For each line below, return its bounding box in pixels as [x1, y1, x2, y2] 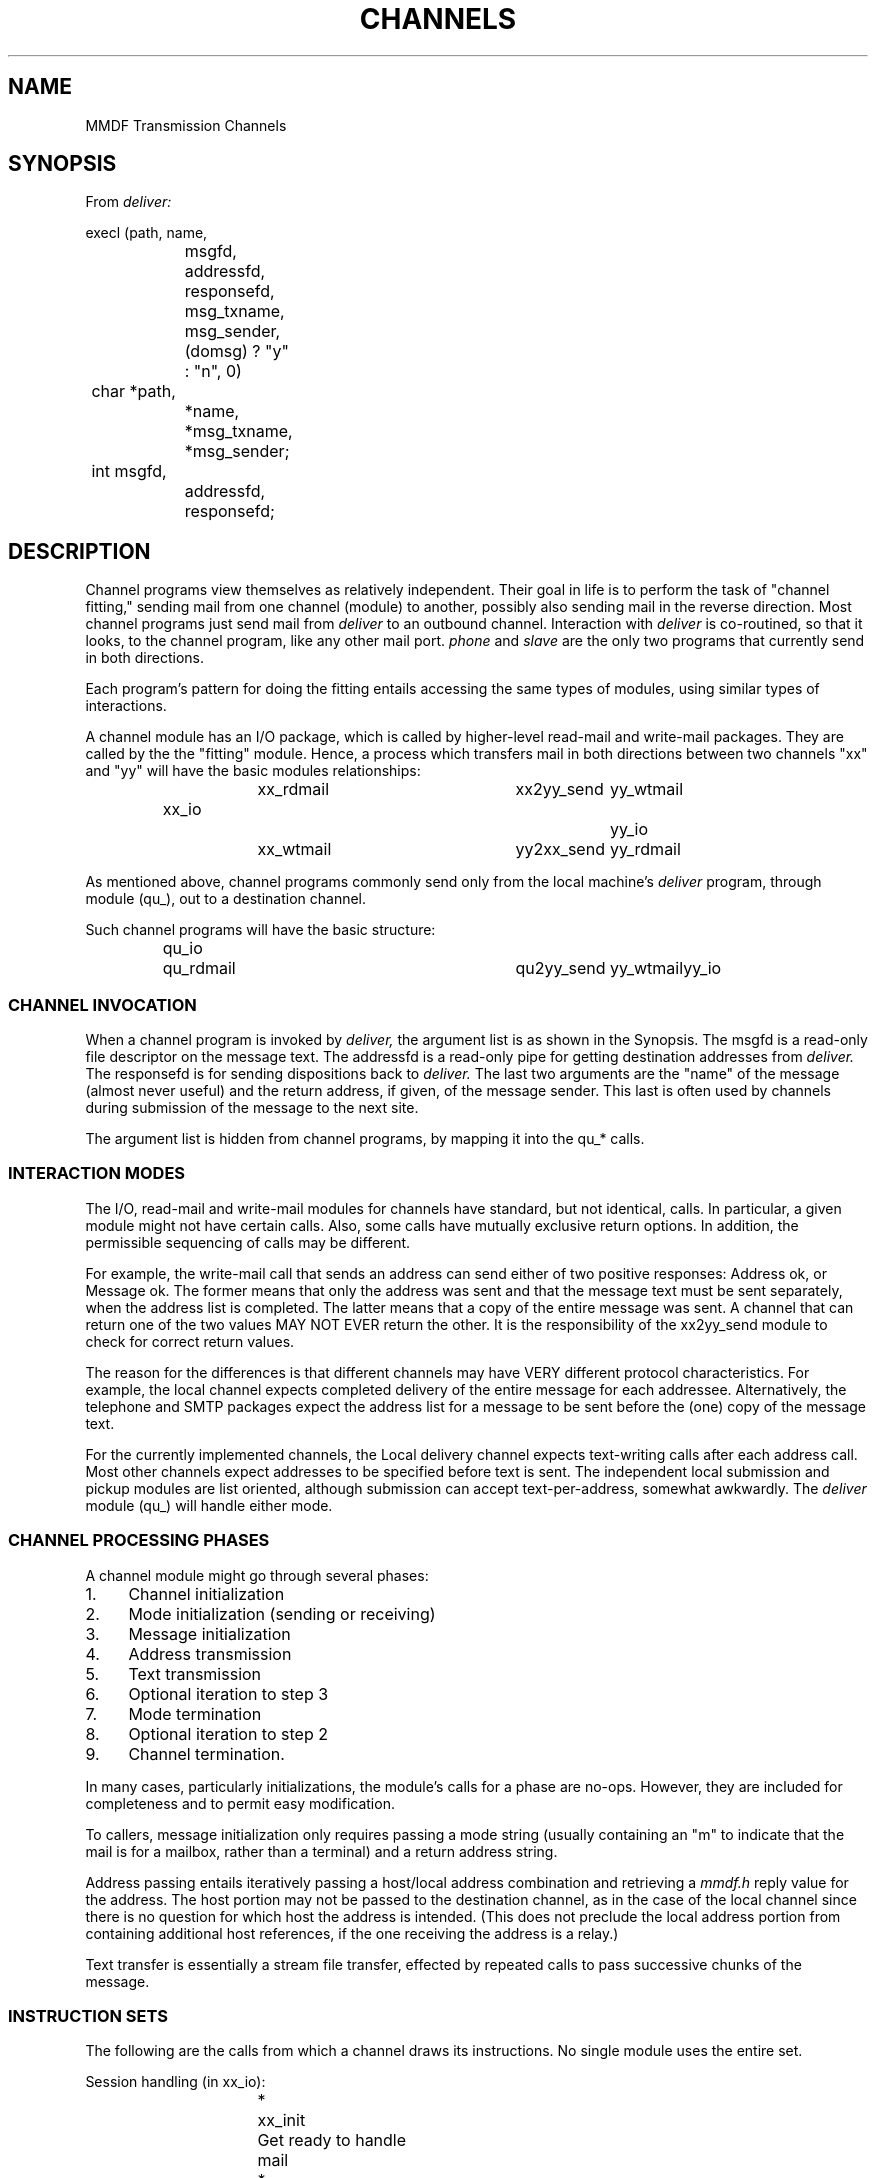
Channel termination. [128, 1743, 285, 1764]
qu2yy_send [515, 958, 606, 979]
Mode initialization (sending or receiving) [128, 1603, 436, 1624]
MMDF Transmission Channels [85, 116, 287, 134]
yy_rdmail [610, 839, 681, 860]
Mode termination [128, 1703, 262, 1724]
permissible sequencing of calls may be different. [85, 1233, 411, 1251]
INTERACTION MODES [8, 1163, 186, 1184]
